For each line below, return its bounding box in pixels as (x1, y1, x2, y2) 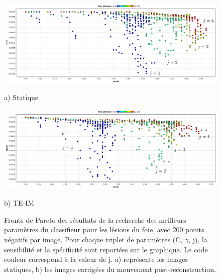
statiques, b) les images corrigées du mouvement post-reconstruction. (4, 263, 216, 274)
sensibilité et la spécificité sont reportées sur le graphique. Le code (4, 244, 208, 254)
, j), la (188, 234, 207, 245)
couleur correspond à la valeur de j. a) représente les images (4, 254, 188, 264)
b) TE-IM (4, 198, 35, 208)
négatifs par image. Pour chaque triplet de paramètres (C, (4, 234, 183, 245)
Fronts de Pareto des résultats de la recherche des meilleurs (4, 214, 186, 225)
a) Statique (4, 92, 39, 103)
